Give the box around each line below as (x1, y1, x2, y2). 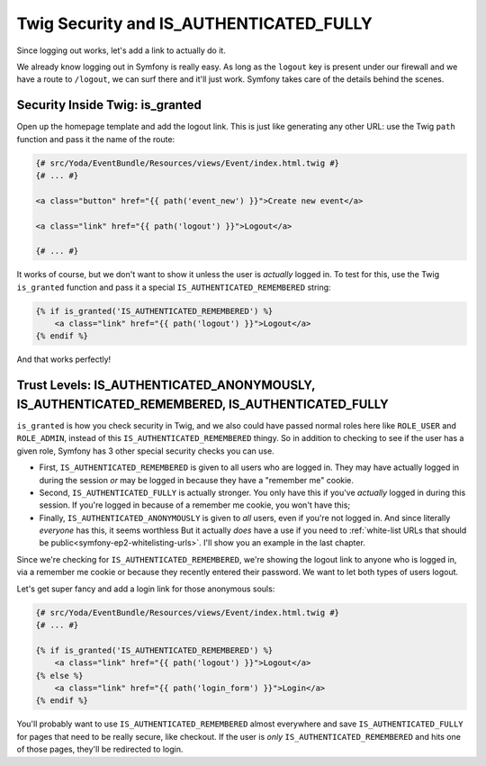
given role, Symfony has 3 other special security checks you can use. (16, 446, 274, 456)
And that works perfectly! (16, 354, 112, 365)
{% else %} (35, 671, 84, 680)
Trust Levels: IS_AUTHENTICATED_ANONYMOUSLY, (16, 378, 316, 393)
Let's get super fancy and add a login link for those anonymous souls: (16, 583, 275, 594)
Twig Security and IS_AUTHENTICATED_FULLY (16, 14, 373, 33)
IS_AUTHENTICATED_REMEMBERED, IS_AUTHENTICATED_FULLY (16, 396, 389, 411)
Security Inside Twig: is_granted (16, 97, 202, 113)
